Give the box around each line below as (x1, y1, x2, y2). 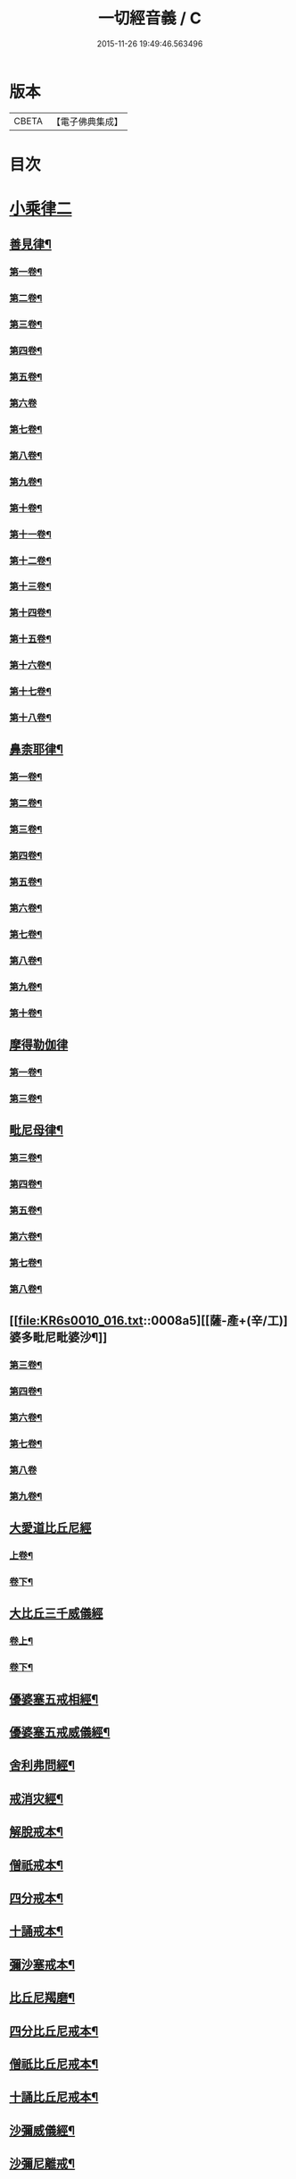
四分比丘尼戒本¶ (9, 2023, 99, 2039)
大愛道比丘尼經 (9, 1520, 92, 1535)
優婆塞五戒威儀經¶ (9, 1724, 111, 1739)
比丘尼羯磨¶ (9, 1990, 76, 2006)
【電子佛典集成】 (51, 115, 123, 128)
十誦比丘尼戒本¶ (9, 2090, 99, 2105)
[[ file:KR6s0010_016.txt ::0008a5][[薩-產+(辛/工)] (9, 1313, 288, 1328)
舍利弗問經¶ (9, 1758, 76, 1773)
